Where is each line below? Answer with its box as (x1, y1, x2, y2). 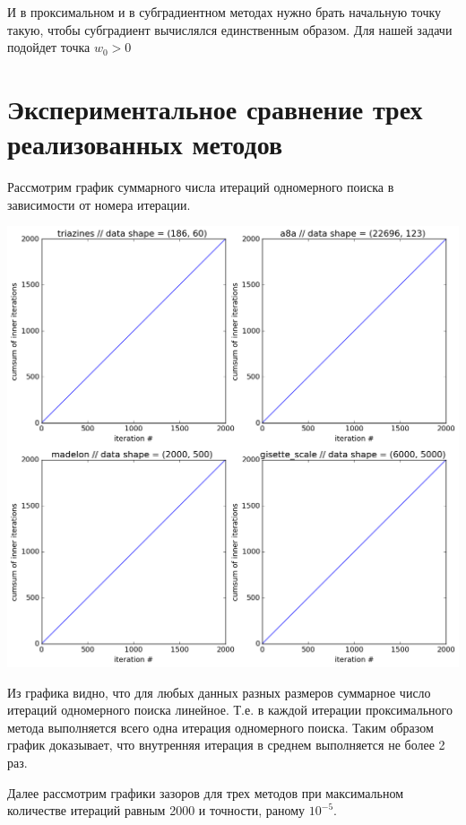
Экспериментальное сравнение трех (7, 90, 423, 126)
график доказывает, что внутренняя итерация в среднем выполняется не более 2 (7, 735, 445, 754)
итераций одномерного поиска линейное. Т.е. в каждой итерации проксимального (7, 700, 453, 719)
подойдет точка (7, 38, 91, 56)
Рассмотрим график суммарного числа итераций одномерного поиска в (7, 178, 394, 196)
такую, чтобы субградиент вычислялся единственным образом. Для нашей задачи (7, 20, 453, 39)
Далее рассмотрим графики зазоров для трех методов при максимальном (7, 783, 404, 802)
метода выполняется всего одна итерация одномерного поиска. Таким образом (7, 717, 434, 736)
